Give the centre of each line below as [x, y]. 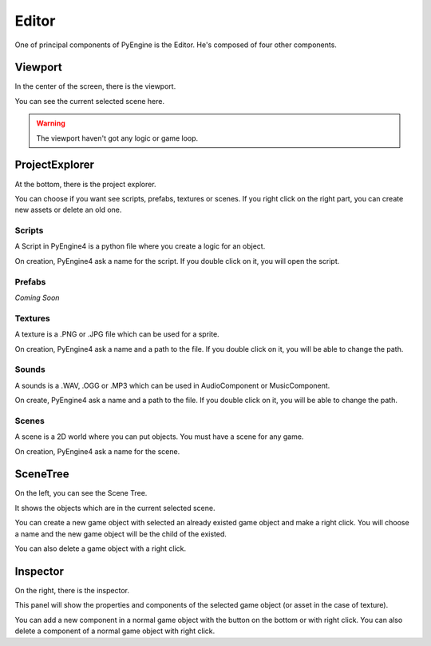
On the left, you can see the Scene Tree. [81, 493]
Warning [51, 123]
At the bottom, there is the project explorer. [85, 184]
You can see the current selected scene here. [90, 101]
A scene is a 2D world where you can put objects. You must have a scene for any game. [159, 437]
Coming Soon [37, 297]
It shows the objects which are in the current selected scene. [115, 508]
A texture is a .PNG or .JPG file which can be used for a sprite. [117, 334]
